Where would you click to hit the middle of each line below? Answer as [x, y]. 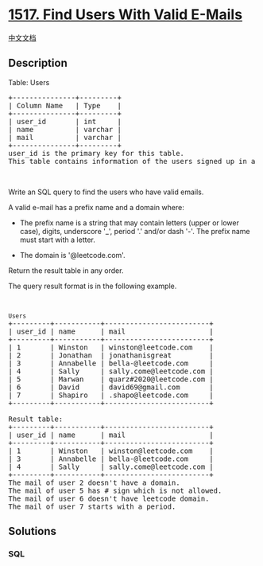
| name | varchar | [65, 129]
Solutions [33, 531]
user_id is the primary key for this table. [97, 153]
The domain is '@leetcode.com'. [72, 255]
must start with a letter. [57, 240]
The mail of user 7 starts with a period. [92, 506]
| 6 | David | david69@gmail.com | [111, 387]
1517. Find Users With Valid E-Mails [126, 15]
